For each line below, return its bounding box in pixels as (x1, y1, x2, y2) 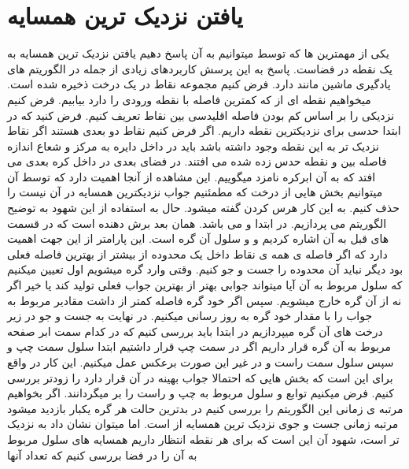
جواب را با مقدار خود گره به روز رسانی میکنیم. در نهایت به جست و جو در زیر (7, 307, 373, 324)
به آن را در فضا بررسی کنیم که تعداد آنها (7, 446, 197, 463)
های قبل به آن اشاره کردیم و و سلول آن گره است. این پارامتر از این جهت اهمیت (7, 230, 389, 247)
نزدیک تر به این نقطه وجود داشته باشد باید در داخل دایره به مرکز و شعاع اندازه (7, 137, 379, 154)
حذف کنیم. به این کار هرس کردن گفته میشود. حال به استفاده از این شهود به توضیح (7, 199, 400, 216)
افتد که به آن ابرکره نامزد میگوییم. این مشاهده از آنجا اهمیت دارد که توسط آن (7, 168, 376, 184)
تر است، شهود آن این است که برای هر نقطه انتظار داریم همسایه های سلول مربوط (7, 430, 400, 447)
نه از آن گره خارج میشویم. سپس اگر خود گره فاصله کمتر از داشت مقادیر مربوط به (7, 292, 402, 308)
